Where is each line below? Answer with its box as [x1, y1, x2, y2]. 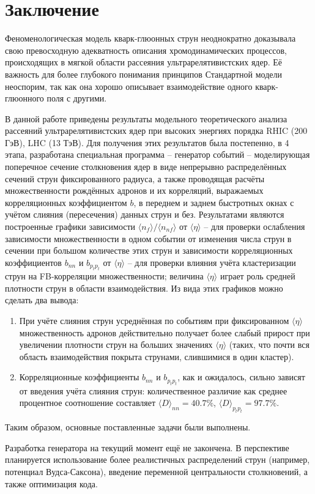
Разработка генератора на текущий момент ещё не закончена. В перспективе [5, 441, 289, 454]
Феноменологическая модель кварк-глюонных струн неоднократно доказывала [5, 32, 296, 45]
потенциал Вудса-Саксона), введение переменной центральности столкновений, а [5, 465, 308, 477]
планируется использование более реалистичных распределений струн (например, [5, 453, 310, 466]
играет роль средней [220, 270, 295, 282]
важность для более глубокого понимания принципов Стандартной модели [5, 67, 282, 80]
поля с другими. [46, 92, 107, 105]
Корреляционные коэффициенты [19, 370, 139, 383]
